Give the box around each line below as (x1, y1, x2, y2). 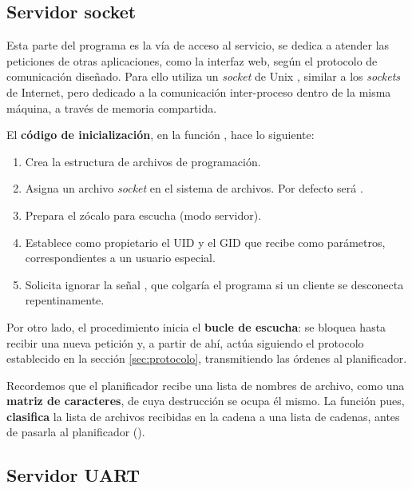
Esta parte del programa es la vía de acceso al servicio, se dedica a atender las (6, 37, 390, 54)
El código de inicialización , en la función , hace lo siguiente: (6, 126, 315, 143)
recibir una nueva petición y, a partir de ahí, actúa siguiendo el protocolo (6, 334, 364, 351)
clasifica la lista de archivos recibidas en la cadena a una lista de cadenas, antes (6, 407, 400, 424)
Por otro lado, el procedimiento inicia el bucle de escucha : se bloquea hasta (6, 318, 386, 335)
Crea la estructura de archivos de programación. (25, 153, 261, 169)
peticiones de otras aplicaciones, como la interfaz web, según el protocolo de (6, 52, 378, 69)
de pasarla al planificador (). (6, 423, 145, 440)
